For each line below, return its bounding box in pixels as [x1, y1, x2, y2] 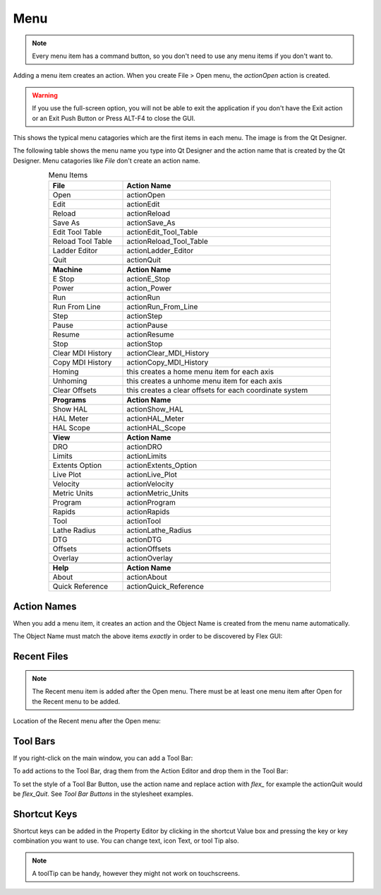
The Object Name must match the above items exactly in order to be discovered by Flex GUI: [13, 632, 283, 640]
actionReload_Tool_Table [126, 237, 208, 247]
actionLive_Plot [126, 470, 178, 480]
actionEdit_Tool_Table [126, 227, 198, 237]
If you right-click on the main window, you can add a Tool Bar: [13, 754, 193, 762]
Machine [52, 265, 83, 275]
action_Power [126, 283, 172, 293]
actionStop [126, 339, 163, 349]
